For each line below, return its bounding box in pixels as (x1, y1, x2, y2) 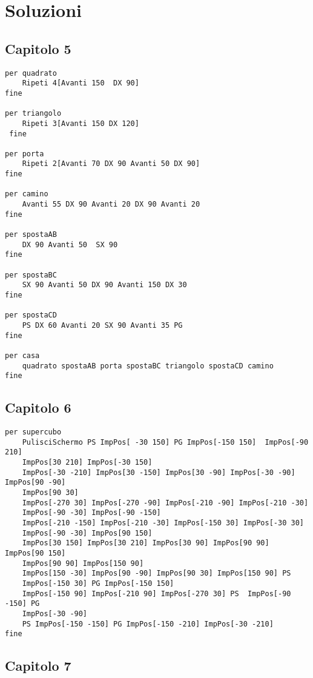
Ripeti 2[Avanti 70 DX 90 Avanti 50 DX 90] (22, 159, 200, 168)
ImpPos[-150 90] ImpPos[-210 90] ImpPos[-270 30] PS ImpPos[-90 (22, 589, 291, 598)
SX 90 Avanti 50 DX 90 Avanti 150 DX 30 (22, 281, 187, 290)
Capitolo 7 (5, 656, 71, 675)
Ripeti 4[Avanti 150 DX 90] (22, 79, 139, 88)
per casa (5, 351, 40, 360)
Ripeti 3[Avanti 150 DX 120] (22, 119, 139, 128)
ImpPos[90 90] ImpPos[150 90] (22, 559, 144, 568)
